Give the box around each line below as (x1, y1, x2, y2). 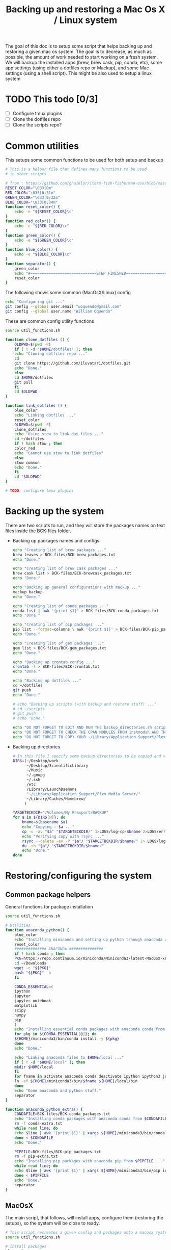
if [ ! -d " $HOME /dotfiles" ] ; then (14, 347, 93, 352)
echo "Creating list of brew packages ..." (12, 547, 107, 553)
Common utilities (5, 140, 79, 151)
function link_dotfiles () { (5, 403, 67, 408)
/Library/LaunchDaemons (26, 787, 77, 792)
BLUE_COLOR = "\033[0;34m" (5, 200, 58, 205)
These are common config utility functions (5, 318, 94, 324)
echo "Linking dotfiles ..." (14, 412, 76, 418)
